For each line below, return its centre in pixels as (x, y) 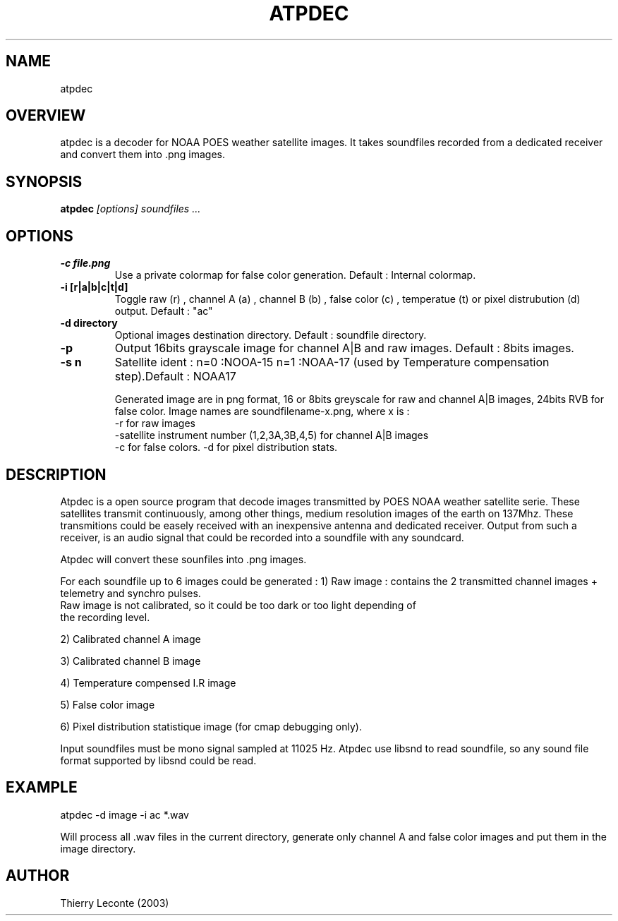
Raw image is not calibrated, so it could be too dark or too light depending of (238, 605)
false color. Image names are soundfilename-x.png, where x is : (262, 411)
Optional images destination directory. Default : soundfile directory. (271, 335)
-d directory (89, 323)
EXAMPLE (42, 788)
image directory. (98, 848)
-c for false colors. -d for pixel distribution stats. (226, 447)
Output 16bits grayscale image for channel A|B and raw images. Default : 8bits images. (344, 348)
